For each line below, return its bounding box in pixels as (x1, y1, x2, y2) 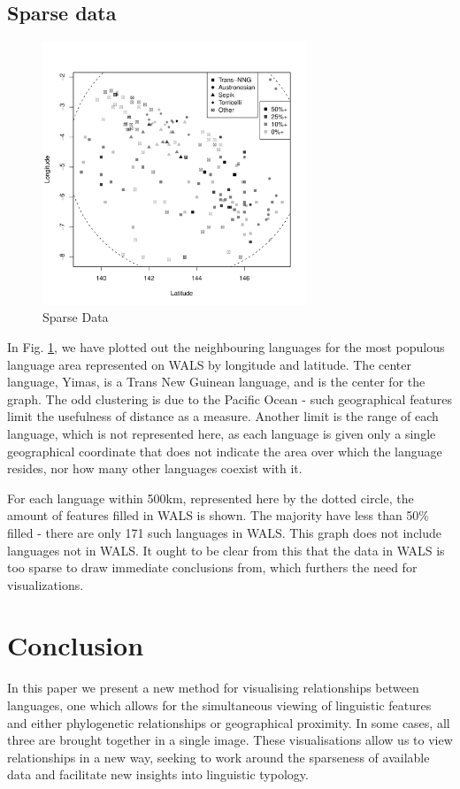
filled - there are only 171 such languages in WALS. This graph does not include (7, 523, 442, 541)
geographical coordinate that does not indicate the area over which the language (7, 441, 442, 460)
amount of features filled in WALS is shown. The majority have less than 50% (7, 506, 430, 525)
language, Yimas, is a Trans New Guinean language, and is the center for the (7, 372, 425, 391)
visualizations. (7, 575, 84, 594)
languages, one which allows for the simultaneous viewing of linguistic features (7, 696, 432, 715)
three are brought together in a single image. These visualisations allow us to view (7, 731, 453, 749)
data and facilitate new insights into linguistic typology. (7, 765, 309, 784)
